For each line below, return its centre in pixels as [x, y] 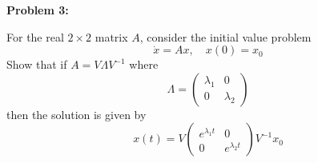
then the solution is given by [76, 114]
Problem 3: [38, 10]
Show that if [37, 64]
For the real [35, 36]
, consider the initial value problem [225, 36]
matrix [111, 36]
